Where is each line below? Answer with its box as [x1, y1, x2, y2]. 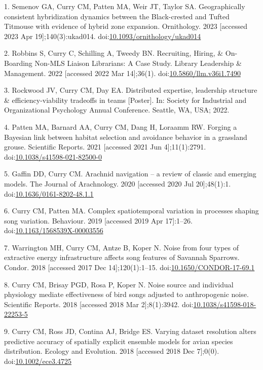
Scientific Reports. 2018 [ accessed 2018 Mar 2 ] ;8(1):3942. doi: [4, 299, 194, 309]
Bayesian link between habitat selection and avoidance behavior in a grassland [4, 131, 247, 142]
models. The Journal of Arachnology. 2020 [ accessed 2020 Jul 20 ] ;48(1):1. [4, 178, 231, 189]
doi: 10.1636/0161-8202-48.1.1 [4, 188, 94, 199]
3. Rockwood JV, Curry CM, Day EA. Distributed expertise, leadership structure [4, 85, 257, 95]
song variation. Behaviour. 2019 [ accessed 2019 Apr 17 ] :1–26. [4, 215, 193, 226]
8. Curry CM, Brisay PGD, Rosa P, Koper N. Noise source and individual [4, 279, 234, 289]
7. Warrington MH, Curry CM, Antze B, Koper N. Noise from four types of [4, 242, 239, 252]
